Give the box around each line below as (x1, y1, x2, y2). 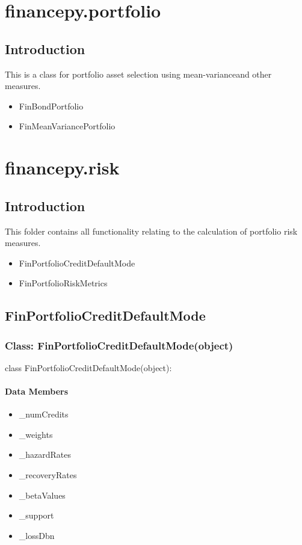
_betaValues (19, 488, 66, 501)
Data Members (5, 385, 69, 398)
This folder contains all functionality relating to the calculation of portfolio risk (5, 224, 298, 237)
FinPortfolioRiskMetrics (19, 277, 108, 289)
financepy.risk (5, 155, 120, 180)
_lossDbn (19, 529, 55, 541)
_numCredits (19, 408, 69, 420)
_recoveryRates (19, 469, 77, 481)
